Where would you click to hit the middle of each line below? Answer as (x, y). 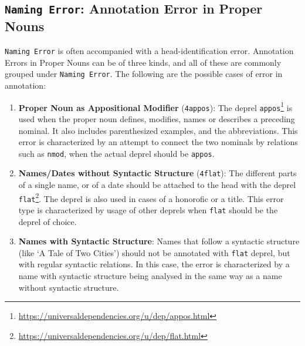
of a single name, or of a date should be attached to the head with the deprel (157, 185)
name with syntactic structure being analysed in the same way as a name (150, 276)
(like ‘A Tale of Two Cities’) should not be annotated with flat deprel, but (154, 252)
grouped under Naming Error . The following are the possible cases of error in (144, 74)
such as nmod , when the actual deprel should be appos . (116, 153)
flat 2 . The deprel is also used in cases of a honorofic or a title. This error (151, 197)
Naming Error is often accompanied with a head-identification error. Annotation (149, 51)
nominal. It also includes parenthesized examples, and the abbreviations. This (158, 130)
